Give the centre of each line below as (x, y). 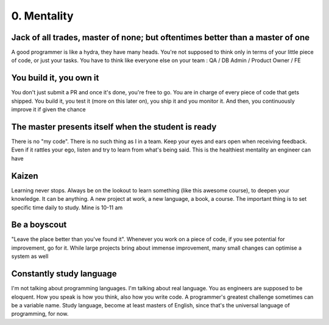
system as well (30, 256)
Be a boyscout (39, 225)
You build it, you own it (55, 78)
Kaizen (25, 176)
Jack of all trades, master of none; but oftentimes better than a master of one (161, 37)
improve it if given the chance (48, 110)
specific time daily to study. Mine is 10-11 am (67, 208)
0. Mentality (42, 16)
